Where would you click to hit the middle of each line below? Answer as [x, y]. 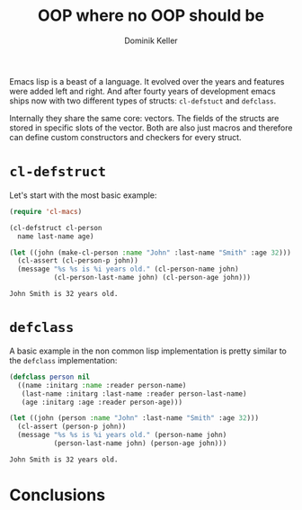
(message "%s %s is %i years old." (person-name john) [122, 435]
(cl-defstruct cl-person [56, 228]
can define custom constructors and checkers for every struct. [125, 137]
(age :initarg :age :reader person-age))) [102, 402]
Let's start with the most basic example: [83, 195]
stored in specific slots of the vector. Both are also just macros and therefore [151, 128]
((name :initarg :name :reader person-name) [102, 385]
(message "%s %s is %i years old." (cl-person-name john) [129, 269]
